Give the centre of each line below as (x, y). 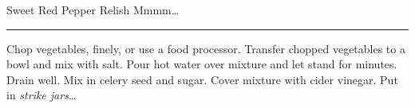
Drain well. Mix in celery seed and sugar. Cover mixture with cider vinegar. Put (202, 79)
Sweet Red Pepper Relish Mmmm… (93, 10)
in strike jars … (41, 95)
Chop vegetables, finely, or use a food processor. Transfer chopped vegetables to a (206, 48)
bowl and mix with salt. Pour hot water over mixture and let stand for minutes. (202, 64)
